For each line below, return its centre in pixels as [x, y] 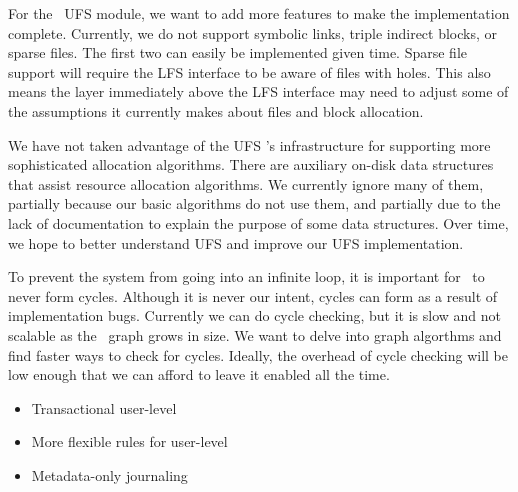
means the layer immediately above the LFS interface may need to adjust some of [258, 91]
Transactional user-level [104, 407]
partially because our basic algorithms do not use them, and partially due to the [254, 203]
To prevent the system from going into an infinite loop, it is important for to [246, 276]
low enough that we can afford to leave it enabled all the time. [199, 374]
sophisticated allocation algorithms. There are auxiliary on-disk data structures [251, 164]
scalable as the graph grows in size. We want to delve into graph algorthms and [255, 334]
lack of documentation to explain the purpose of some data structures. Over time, [258, 222]
